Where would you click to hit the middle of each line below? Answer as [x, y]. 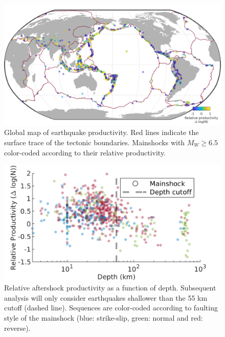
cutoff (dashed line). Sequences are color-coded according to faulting [111, 308]
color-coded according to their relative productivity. [85, 152]
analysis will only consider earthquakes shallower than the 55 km [106, 297]
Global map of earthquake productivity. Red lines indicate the [102, 132]
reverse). [17, 328]
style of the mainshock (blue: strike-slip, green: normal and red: [104, 318]
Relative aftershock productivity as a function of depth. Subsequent [110, 288]
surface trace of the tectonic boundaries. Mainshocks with [95, 142]
